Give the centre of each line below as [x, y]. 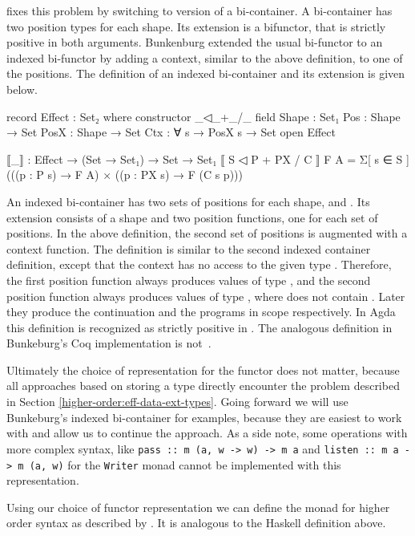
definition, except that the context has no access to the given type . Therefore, [199, 264]
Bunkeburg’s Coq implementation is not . [109, 343]
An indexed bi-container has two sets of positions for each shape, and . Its [188, 201]
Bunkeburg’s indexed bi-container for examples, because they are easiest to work [204, 417]
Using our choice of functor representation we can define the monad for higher [198, 507]
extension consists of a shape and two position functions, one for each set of [192, 217]
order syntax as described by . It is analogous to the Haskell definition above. [196, 523]
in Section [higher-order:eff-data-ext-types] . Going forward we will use [177, 402]
